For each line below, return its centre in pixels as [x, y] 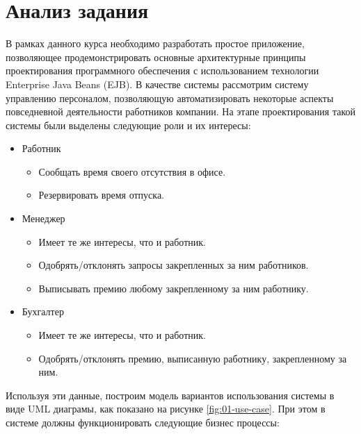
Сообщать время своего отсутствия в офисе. [132, 171]
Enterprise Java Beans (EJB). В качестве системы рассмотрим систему [157, 84]
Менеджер [43, 218]
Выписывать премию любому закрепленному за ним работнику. [174, 288]
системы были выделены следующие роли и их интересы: [128, 125]
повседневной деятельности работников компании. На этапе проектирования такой [180, 111]
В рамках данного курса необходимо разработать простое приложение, [155, 43]
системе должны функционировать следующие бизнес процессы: [143, 422]
